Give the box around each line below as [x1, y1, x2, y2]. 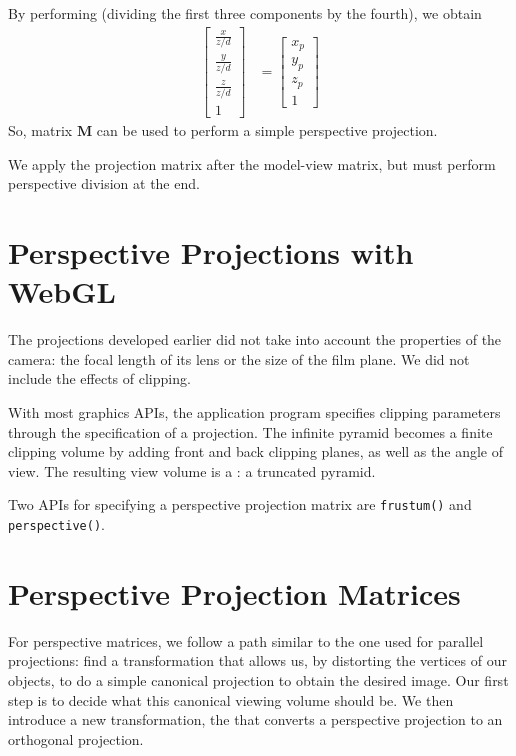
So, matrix [8, 120, 73, 141]
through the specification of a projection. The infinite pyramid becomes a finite [8, 421, 493, 442]
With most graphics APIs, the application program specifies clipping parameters [8, 401, 501, 422]
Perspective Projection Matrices [8, 572, 461, 613]
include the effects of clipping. [8, 368, 191, 389]
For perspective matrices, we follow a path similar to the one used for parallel [8, 630, 484, 651]
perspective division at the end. [8, 173, 200, 194]
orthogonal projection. [8, 728, 144, 749]
